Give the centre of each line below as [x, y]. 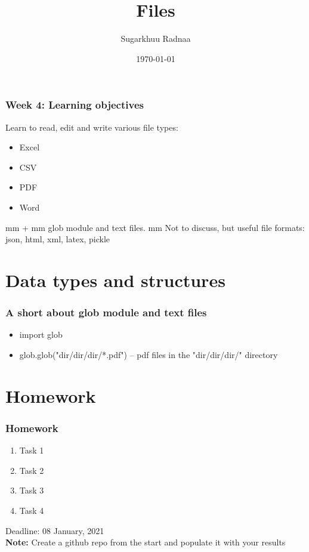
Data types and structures [115, 280]
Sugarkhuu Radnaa [156, 38]
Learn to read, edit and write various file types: [92, 127]
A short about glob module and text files [106, 312]
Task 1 [32, 450]
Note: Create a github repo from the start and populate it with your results [146, 542]
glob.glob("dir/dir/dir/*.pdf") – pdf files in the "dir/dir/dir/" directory [149, 354]
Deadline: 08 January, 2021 [55, 530]
